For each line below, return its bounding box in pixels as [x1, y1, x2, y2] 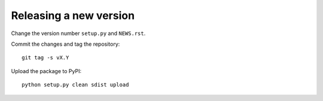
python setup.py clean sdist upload [22, 81, 129, 89]
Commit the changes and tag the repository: [11, 40, 120, 48]
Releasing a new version [11, 9, 135, 22]
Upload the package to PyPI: [11, 67, 82, 74]
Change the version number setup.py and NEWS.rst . [11, 30, 146, 37]
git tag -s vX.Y [22, 54, 69, 61]
